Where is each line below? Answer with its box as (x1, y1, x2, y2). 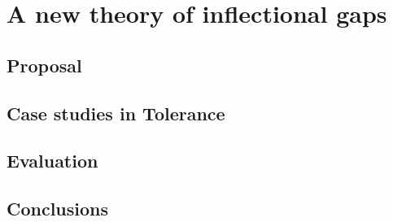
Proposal (7, 52, 82, 77)
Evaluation (7, 148, 98, 173)
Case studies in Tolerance (7, 100, 225, 125)
